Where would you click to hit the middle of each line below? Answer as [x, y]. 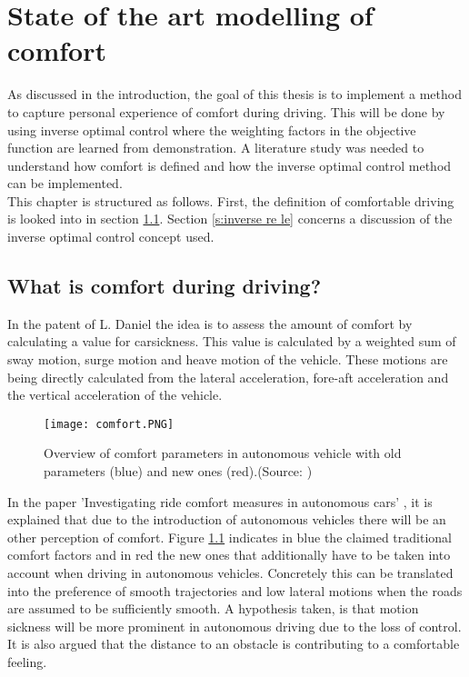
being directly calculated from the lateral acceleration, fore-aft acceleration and [228, 377]
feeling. [27, 662]
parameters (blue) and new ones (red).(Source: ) [178, 471]
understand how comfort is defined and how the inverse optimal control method [230, 165]
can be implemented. [65, 183]
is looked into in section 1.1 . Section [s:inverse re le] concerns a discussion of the [230, 219]
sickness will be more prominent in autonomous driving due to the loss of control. [234, 626]
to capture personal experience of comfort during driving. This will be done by [226, 111]
